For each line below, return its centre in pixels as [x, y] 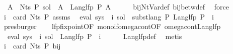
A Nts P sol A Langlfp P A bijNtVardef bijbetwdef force [118, 6]
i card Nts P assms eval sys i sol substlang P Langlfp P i [109, 16]
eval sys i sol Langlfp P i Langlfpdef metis [95, 36]
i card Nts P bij [32, 46]
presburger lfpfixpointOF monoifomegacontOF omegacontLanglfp [112, 26]
